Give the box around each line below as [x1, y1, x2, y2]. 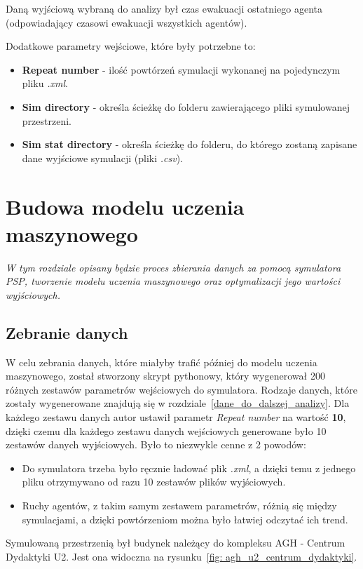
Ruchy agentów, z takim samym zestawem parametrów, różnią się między [22, 497, 337, 512]
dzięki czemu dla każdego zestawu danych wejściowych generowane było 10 [6, 423, 327, 438]
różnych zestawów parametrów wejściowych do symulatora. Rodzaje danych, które [6, 382, 357, 396]
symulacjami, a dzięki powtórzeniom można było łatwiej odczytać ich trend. [22, 511, 348, 526]
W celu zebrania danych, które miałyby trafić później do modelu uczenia [6, 354, 317, 369]
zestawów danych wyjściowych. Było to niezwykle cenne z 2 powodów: [6, 437, 306, 452]
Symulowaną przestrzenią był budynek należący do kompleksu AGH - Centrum [6, 535, 345, 550]
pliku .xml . [22, 76, 68, 91]
